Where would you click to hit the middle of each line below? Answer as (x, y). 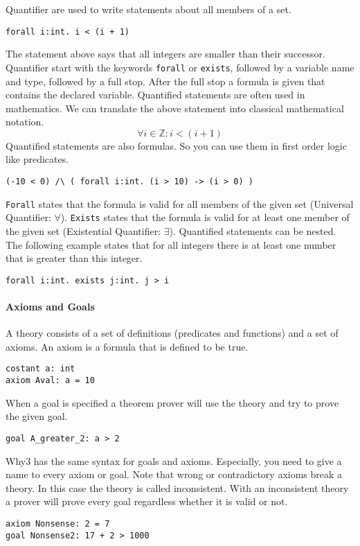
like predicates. (37, 159)
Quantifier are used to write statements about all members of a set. (148, 9)
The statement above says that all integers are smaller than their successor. (165, 54)
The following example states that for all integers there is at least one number (171, 244)
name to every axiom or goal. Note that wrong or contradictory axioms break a (174, 474)
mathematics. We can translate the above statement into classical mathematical (175, 108)
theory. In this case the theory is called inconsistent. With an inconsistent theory (177, 487)
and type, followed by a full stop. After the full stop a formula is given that (165, 81)
